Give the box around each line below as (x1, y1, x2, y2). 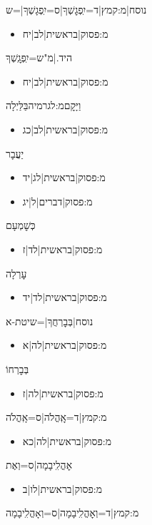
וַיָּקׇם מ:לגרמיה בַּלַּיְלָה (6, 98, 81, 113)
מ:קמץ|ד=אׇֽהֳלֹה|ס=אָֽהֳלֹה (6, 409, 107, 424)
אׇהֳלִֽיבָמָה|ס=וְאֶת (6, 457, 73, 472)
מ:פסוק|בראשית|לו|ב (22, 481, 103, 496)
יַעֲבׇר (6, 146, 24, 160)
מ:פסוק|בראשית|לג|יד (22, 170, 106, 185)
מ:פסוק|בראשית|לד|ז (22, 241, 103, 256)
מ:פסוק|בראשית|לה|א (22, 337, 107, 352)
